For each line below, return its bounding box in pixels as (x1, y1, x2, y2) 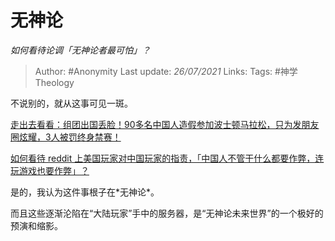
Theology (34, 76, 75, 88)
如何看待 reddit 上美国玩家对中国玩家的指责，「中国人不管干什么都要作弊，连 (10, 152, 325, 164)
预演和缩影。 (10, 219, 63, 231)
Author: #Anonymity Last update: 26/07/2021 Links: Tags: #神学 (34, 65, 298, 77)
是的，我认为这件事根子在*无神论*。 (10, 186, 160, 198)
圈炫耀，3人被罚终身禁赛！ (10, 131, 122, 143)
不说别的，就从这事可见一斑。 (10, 97, 133, 109)
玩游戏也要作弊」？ (10, 164, 90, 176)
